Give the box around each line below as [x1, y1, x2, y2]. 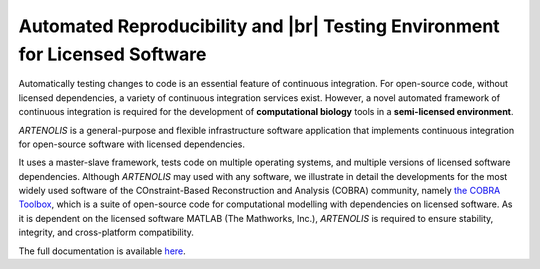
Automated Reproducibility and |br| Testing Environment [18, 15, 500, 37]
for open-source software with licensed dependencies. [18, 138, 245, 150]
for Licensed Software [18, 43, 207, 65]
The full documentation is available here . [18, 245, 187, 257]
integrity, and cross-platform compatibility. [18, 226, 195, 239]
